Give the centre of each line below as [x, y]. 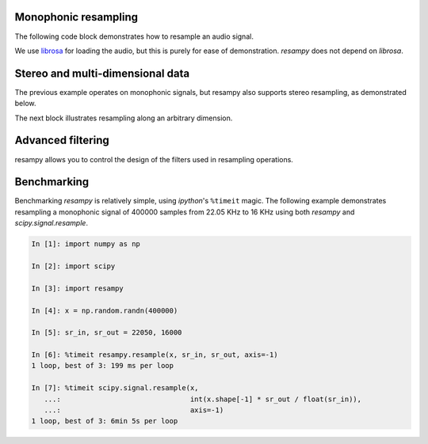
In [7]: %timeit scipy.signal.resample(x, [115, 388]
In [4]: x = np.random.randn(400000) [105, 310]
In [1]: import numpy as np [86, 244]
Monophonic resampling [76, 17]
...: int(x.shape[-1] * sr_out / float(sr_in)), [203, 399]
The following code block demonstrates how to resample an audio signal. [134, 36]
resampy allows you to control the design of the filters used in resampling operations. [154, 159]
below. [25, 104]
